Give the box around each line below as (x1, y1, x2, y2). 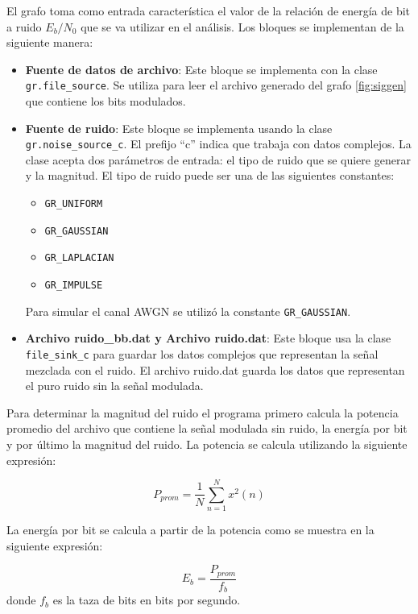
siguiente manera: (6, 34, 93, 51)
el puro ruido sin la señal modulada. (25, 377, 204, 394)
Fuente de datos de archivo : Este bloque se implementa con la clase (25, 60, 378, 77)
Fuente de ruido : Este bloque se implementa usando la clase (25, 119, 333, 136)
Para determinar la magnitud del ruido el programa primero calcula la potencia (6, 404, 399, 421)
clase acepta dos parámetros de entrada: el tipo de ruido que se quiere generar (25, 151, 411, 168)
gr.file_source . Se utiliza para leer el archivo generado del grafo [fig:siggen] (25, 77, 407, 93)
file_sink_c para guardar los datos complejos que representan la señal (25, 345, 379, 362)
